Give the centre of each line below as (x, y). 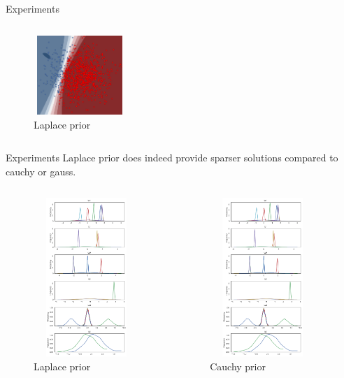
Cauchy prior (238, 366)
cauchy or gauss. (41, 171)
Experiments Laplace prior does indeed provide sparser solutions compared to (172, 158)
